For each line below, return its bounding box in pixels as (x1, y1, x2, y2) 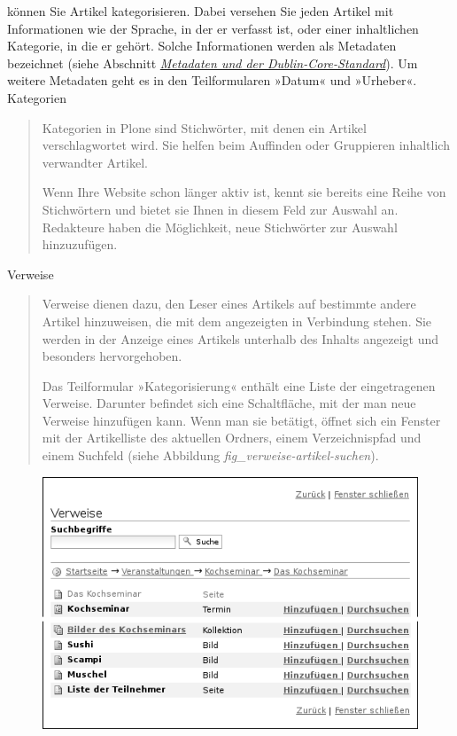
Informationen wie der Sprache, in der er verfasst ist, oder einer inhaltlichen (7, 19, 419, 37)
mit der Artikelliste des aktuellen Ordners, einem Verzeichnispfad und (42, 428, 422, 447)
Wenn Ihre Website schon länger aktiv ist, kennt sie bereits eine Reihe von (42, 183, 446, 201)
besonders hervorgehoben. (42, 347, 182, 365)
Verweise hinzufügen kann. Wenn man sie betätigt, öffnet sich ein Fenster (42, 411, 441, 429)
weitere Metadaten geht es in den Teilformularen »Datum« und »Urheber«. (7, 71, 417, 90)
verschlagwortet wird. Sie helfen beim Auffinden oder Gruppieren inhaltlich (42, 136, 450, 154)
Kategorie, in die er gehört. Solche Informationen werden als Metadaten (7, 36, 397, 55)
